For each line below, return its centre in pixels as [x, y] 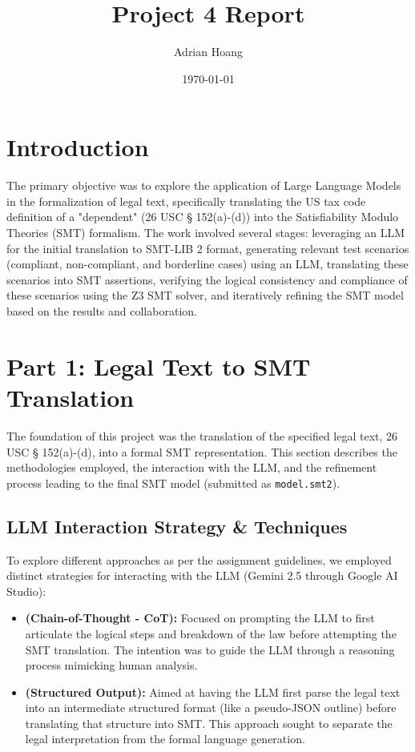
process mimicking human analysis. [111, 665]
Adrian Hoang [208, 52]
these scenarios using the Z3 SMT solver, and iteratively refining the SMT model [205, 295]
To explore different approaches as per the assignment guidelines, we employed [199, 559]
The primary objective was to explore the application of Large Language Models [204, 185]
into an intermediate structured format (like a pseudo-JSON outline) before [211, 708]
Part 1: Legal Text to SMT [159, 366]
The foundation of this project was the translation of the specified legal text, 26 [202, 435]
